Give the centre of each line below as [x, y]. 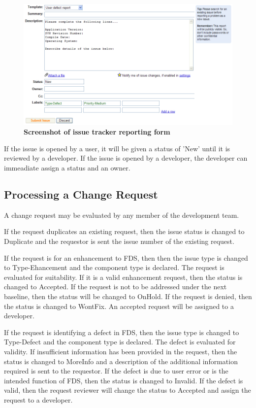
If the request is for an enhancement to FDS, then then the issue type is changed [126, 257]
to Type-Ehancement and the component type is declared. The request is [114, 267]
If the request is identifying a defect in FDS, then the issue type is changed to [122, 332]
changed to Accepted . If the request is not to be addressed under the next [115, 287]
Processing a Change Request [81, 194]
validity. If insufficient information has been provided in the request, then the [121, 351]
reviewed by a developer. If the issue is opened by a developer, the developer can [126, 158]
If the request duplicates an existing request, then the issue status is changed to [124, 231]
